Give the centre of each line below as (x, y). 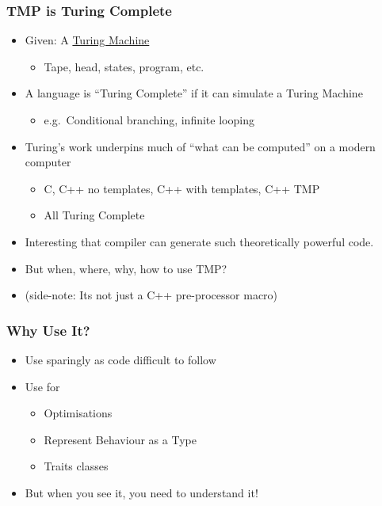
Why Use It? (48, 330)
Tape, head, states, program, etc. (124, 66)
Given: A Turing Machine (87, 40)
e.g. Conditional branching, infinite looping (149, 120)
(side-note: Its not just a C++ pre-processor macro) (151, 295)
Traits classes (76, 466)
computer (48, 162)
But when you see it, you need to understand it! (141, 492)
